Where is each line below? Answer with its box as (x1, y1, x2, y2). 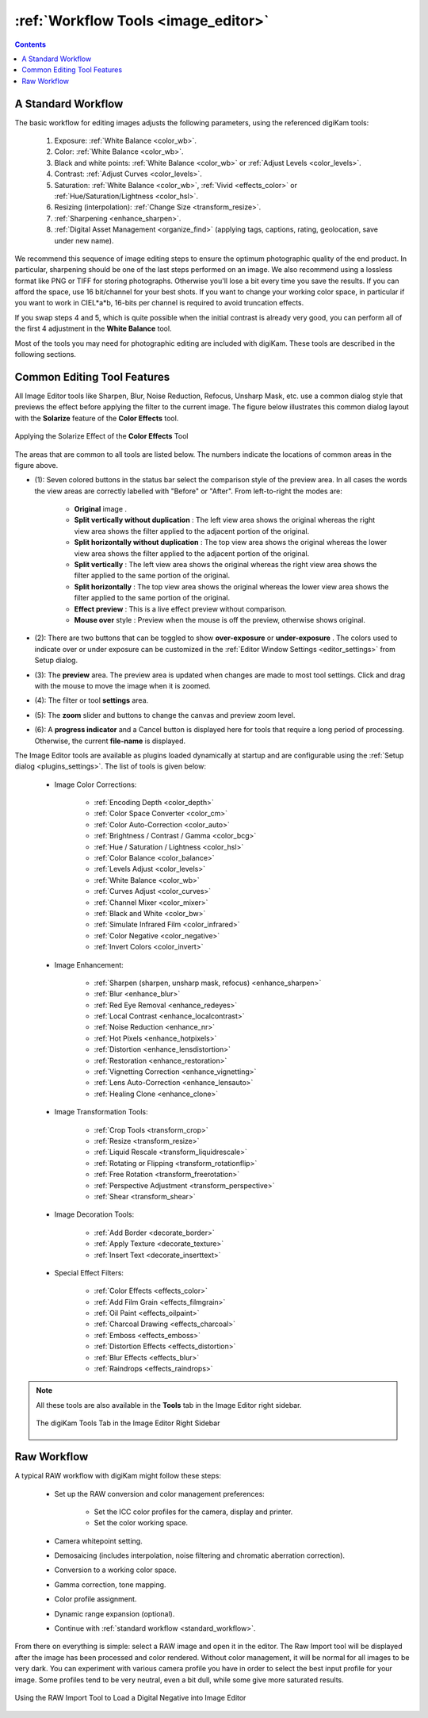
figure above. (14, 460, 59, 470)
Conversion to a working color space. (54, 1565, 178, 1574)
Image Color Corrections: (54, 780, 137, 789)
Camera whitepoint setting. (54, 1536, 143, 1546)
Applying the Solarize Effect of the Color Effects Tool (14, 431, 189, 441)
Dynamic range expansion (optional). (54, 1609, 175, 1618)
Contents (14, 40, 47, 49)
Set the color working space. (94, 1518, 189, 1528)
